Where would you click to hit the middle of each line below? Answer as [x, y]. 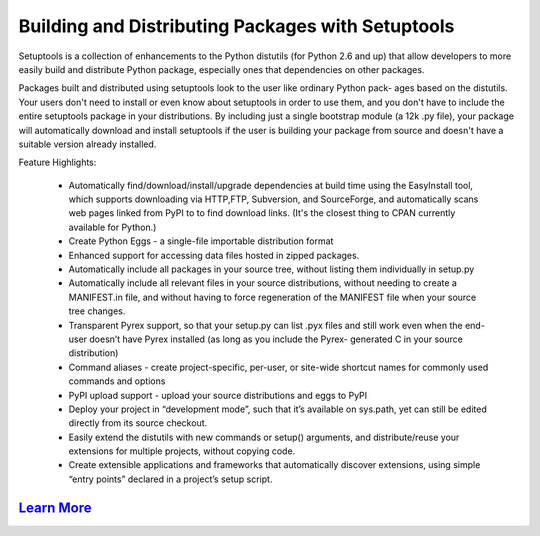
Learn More [55, 507]
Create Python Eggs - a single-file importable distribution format [201, 241]
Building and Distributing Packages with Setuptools [236, 26]
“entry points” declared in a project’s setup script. [170, 479]
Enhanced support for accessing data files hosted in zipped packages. [214, 255]
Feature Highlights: [57, 162]
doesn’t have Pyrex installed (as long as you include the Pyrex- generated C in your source [276, 339]
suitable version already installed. [87, 144]
